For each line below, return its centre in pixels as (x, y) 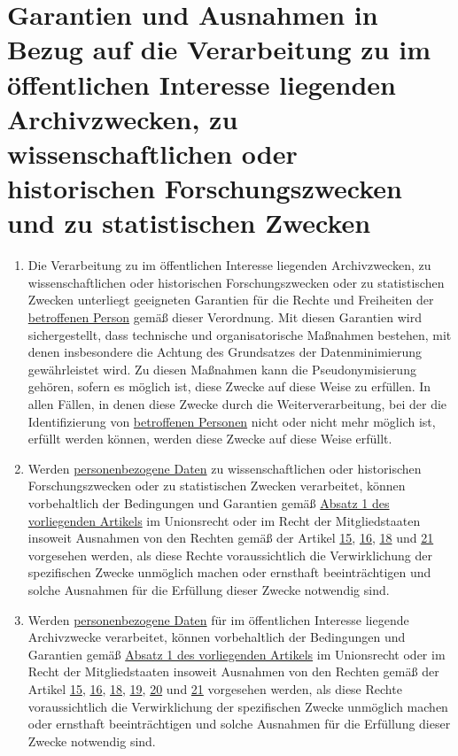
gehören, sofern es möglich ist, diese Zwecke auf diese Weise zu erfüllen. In (229, 386)
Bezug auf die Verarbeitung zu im (219, 49)
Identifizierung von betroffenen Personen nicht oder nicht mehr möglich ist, (232, 421)
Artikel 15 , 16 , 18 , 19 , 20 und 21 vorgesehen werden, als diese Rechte (215, 688)
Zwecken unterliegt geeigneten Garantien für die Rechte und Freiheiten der (231, 300)
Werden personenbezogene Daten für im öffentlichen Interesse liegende (218, 619)
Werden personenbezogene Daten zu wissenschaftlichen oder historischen (225, 468)
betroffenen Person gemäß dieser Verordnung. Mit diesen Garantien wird (225, 317)
